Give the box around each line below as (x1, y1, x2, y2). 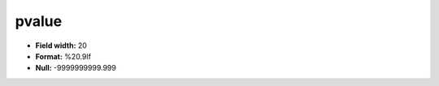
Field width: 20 (35, 41, 87, 50)
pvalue (15, 12, 63, 30)
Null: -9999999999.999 (35, 63, 117, 73)
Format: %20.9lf (35, 51, 91, 61)
